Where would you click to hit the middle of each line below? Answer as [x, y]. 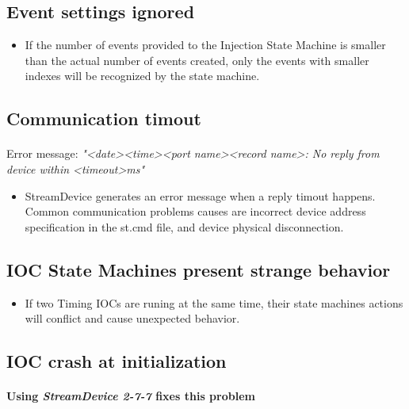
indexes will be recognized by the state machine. [142, 76]
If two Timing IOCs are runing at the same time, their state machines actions [214, 302]
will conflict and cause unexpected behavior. [132, 318]
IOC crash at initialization [117, 361]
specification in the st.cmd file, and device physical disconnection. [184, 226]
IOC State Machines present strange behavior [199, 269]
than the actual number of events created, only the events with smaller [197, 60]
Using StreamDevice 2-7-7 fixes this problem [131, 396]
